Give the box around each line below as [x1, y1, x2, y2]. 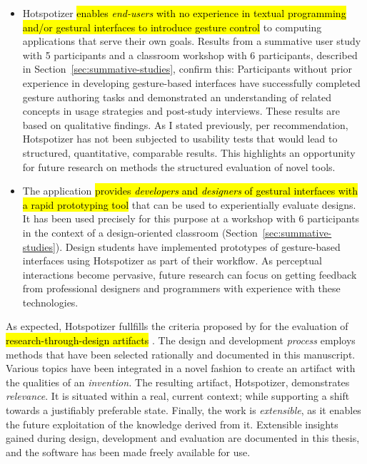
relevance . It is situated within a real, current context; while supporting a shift [6, 388, 350, 403]
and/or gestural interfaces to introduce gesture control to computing [22, 19, 322, 34]
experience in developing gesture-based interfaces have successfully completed [22, 75, 361, 90]
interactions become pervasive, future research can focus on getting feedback [22, 267, 357, 282]
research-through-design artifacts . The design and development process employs [6, 333, 356, 348]
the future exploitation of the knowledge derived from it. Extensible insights [6, 416, 338, 431]
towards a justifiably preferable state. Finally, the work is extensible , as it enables [6, 403, 361, 418]
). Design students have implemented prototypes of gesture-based [55, 239, 341, 254]
